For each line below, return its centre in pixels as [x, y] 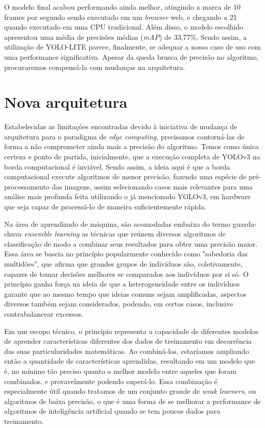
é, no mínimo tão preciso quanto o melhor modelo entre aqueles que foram [120, 371]
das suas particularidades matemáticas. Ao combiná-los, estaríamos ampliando [127, 351]
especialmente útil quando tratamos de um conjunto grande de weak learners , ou [130, 391]
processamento [27, 186]
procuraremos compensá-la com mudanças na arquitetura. [95, 67]
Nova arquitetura [66, 102]
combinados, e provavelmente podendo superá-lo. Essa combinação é [111, 381]
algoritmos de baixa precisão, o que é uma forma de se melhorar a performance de [132, 401]
